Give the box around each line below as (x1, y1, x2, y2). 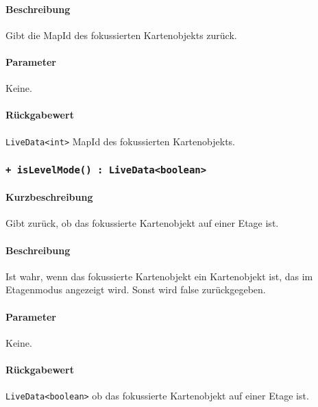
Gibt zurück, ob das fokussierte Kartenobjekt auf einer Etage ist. (5, 216, 279, 230)
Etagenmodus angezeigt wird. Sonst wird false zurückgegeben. (5, 282, 266, 297)
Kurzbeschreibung (5, 190, 93, 204)
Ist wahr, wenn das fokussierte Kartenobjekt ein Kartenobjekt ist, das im (5, 269, 313, 283)
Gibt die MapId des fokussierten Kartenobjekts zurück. (5, 27, 237, 42)
